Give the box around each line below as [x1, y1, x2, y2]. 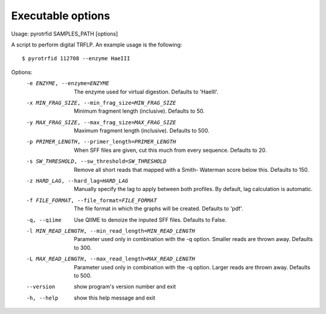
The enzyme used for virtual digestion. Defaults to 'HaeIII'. [74, 88, 219, 95]
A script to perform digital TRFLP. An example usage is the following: [11, 41, 182, 48]
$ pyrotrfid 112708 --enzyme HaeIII [22, 55, 130, 62]
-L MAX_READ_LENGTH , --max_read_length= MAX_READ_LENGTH [26, 256, 196, 262]
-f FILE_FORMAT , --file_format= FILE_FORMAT [26, 196, 157, 204]
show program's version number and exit [74, 283, 176, 290]
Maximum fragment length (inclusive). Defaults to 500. [74, 127, 209, 134]
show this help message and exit [74, 294, 155, 301]
